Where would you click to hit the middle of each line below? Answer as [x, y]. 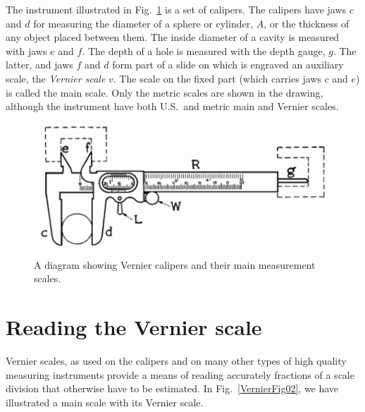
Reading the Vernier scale [134, 327]
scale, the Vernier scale [56, 78]
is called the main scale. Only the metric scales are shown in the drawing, [165, 92]
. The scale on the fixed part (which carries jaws [217, 78]
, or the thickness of [307, 23]
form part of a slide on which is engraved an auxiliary [228, 65]
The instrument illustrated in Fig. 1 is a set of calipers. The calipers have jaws [176, 9]
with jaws [26, 50]
